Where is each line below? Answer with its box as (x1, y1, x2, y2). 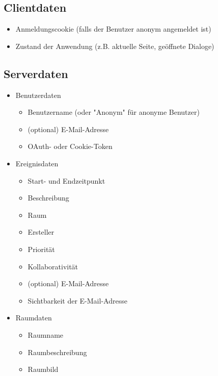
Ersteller (28, 227, 54, 237)
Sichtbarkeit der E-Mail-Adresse (28, 295, 127, 306)
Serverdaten (4, 65, 68, 81)
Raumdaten (15, 312, 52, 323)
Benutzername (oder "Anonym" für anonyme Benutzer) (28, 107, 200, 117)
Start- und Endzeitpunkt (28, 175, 105, 186)
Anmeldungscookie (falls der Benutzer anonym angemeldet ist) (15, 23, 211, 34)
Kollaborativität (28, 261, 78, 271)
